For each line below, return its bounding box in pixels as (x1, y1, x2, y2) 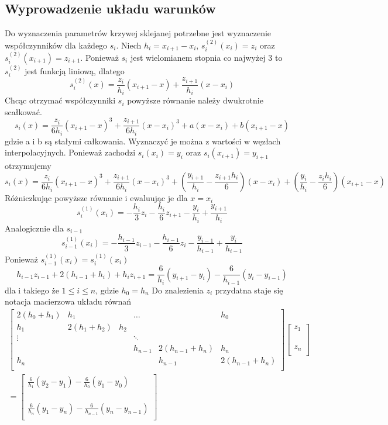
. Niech (116, 39, 142, 51)
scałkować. (5, 105, 42, 118)
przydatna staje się (215, 284, 283, 296)
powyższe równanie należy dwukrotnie (127, 94, 263, 106)
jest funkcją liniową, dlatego (25, 64, 125, 77)
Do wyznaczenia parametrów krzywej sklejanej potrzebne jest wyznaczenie (5, 27, 272, 39)
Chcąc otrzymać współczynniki (5, 94, 116, 106)
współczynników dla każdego (5, 39, 108, 51)
